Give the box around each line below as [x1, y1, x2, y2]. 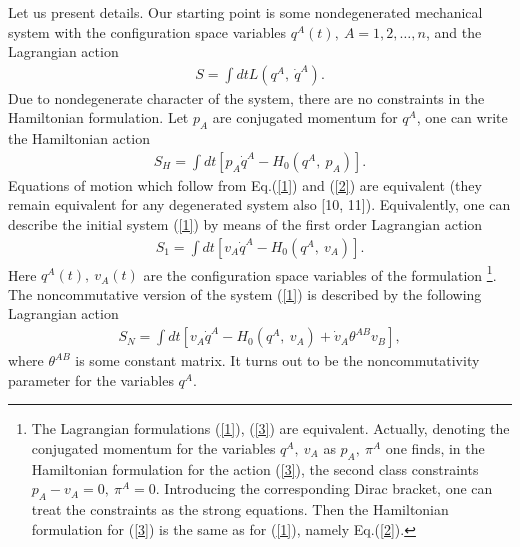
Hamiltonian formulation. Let [8, 107, 189, 128]
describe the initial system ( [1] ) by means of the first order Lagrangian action [8, 214, 483, 235]
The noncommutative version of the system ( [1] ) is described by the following [8, 283, 482, 304]
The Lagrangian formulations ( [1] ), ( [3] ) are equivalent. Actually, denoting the [31, 418, 510, 439]
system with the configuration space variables [8, 21, 287, 42]
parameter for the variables [8, 369, 174, 390]
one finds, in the [385, 437, 485, 458]
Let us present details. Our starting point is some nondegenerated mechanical [8, 2, 483, 22]
